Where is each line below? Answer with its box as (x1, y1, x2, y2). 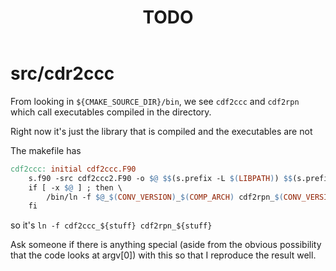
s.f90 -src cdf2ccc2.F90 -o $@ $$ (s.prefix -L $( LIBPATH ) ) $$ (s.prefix (28, 173, 333, 183)
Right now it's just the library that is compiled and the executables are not (10, 125, 313, 137)
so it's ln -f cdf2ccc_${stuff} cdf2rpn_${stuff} (10, 219, 213, 231)
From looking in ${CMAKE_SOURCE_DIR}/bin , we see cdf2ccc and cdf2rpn (10, 95, 300, 107)
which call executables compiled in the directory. (10, 106, 212, 118)
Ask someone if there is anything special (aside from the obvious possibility (10, 239, 322, 251)
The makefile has (10, 144, 82, 156)
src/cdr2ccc (10, 62, 115, 85)
